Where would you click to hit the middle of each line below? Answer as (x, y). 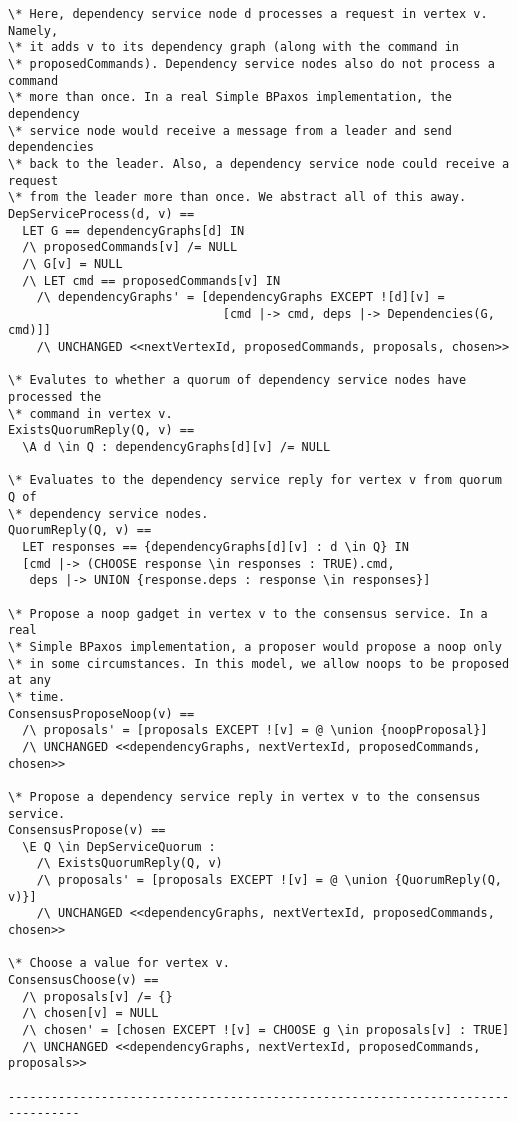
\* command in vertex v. (90, 413)
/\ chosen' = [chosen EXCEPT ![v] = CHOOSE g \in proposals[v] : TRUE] (266, 1030)
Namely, (33, 30)
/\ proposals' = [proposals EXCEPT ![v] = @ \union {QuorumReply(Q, (269, 880)
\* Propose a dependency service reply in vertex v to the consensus (244, 796)
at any (29, 680)
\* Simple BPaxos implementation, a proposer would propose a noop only (255, 646)
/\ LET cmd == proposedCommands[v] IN (151, 280)
